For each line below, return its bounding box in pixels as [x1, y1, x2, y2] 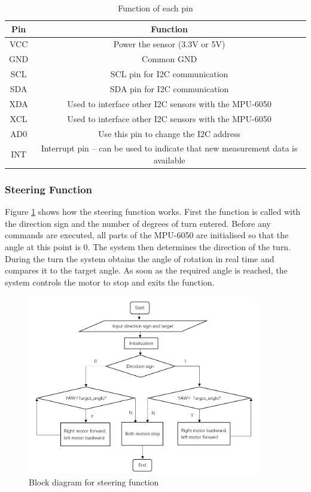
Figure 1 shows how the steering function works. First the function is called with [5, 205, 301, 218]
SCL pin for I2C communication [110, 68, 228, 80]
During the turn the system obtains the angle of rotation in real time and [5, 252, 275, 265]
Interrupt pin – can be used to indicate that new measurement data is [41, 142, 298, 154]
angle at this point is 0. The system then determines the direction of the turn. [5, 241, 291, 253]
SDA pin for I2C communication [109, 82, 229, 95]
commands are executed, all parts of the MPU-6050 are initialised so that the [5, 229, 289, 241]
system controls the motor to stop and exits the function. [5, 275, 215, 288]
